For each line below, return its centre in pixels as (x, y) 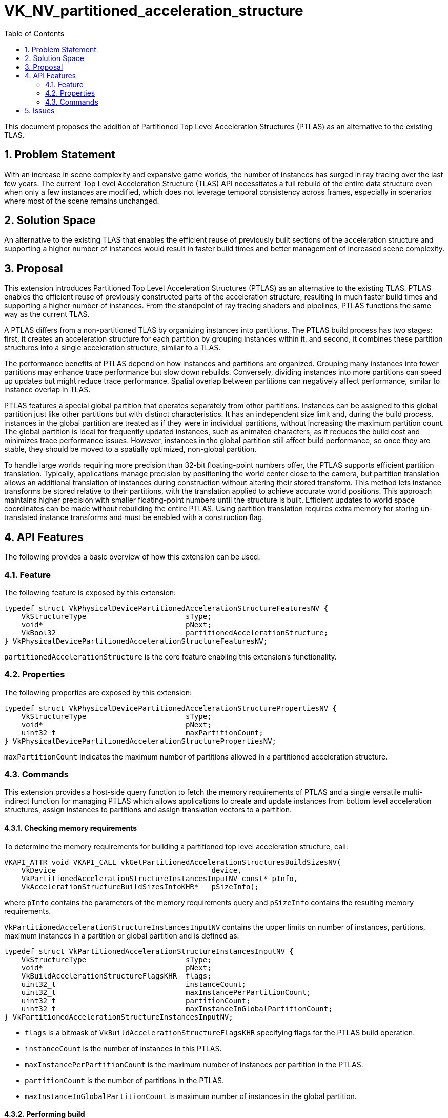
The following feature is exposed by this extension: (90, 592)
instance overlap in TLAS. (47, 390)
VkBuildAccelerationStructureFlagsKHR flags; (116, 976)
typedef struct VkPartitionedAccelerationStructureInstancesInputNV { (149, 951)
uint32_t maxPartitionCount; (142, 733)
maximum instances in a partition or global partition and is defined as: (122, 935)
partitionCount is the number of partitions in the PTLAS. (125, 1080)
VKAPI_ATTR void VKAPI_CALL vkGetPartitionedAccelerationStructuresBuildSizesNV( (173, 862)
